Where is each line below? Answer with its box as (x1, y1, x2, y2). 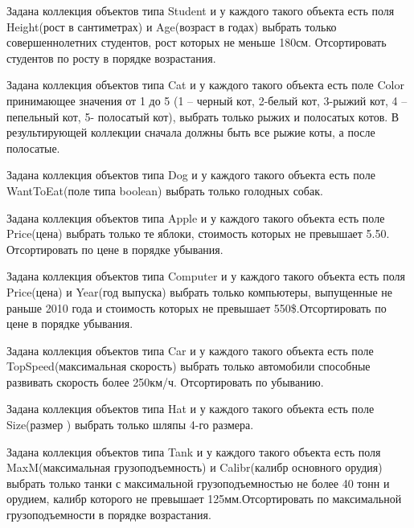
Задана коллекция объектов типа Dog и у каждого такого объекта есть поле (6, 166, 375, 183)
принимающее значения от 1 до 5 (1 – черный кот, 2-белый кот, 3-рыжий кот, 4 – (6, 92, 408, 108)
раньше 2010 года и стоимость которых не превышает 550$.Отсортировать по (6, 299, 387, 316)
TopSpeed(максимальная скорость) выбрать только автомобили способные (6, 358, 371, 375)
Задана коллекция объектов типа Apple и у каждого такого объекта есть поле (6, 209, 385, 226)
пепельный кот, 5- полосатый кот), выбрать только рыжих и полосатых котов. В (6, 108, 400, 125)
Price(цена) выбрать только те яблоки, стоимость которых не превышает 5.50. (6, 225, 390, 242)
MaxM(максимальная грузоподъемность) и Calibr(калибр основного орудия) (6, 459, 383, 476)
